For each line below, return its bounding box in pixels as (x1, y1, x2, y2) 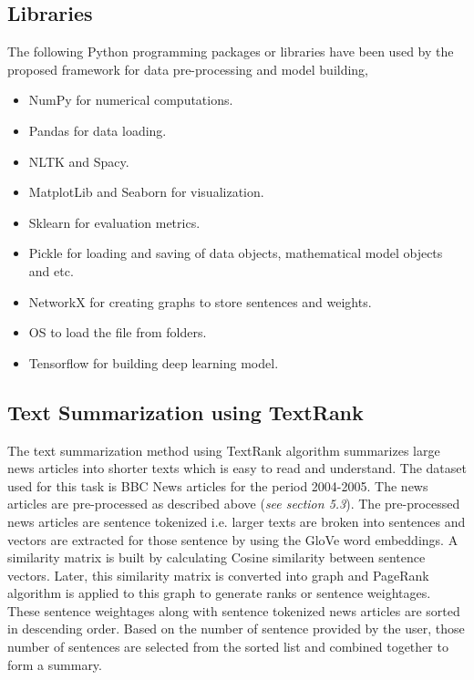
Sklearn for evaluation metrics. (28, 212, 201, 232)
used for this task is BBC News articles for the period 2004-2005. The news (7, 476, 428, 495)
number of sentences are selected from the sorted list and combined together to (7, 637, 448, 656)
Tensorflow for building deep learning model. (28, 353, 279, 372)
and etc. (28, 261, 74, 280)
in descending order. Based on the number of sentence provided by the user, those (7, 619, 465, 638)
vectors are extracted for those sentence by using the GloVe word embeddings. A (7, 530, 459, 549)
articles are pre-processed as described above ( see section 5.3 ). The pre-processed (7, 494, 460, 513)
